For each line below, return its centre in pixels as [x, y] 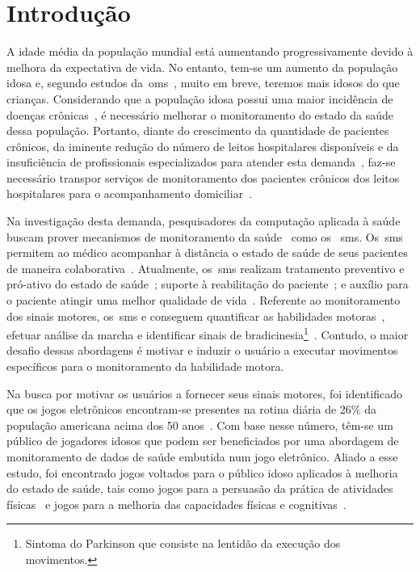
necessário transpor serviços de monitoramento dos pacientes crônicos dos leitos [203, 177]
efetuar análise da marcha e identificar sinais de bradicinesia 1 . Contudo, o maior [208, 333]
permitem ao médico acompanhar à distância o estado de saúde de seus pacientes [207, 252]
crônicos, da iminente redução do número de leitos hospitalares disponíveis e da [203, 146]
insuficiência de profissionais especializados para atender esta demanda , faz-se [201, 162]
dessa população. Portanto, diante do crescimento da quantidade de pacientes [198, 130]
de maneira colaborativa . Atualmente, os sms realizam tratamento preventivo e [206, 268]
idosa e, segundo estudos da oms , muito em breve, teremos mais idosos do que [203, 83]
